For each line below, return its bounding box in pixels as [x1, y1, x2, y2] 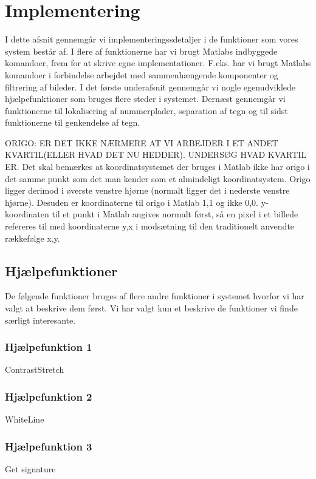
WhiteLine [5, 413, 44, 426]
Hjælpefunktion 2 [5, 389, 92, 404]
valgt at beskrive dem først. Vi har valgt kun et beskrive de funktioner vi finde [5, 302, 298, 314]
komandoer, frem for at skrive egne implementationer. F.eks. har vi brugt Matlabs [5, 56, 311, 69]
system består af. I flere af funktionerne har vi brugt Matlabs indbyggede [5, 44, 278, 57]
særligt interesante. [5, 313, 76, 326]
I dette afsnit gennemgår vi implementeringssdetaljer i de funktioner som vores [5, 33, 298, 46]
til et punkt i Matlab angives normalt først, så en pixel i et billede [52, 208, 298, 220]
